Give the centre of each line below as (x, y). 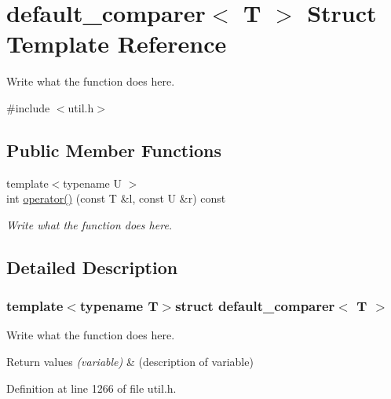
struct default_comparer (255, 306)
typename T (119, 306)
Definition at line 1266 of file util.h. (91, 388)
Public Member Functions (114, 150)
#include (28, 107)
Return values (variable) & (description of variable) (130, 362)
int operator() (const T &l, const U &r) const (116, 198)
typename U (92, 183)
